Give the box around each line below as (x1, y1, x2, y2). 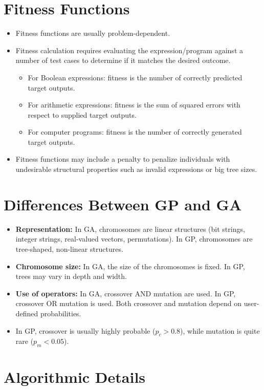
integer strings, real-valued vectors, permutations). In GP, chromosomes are (15, 233, 253, 244)
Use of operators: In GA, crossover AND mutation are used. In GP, (15, 288, 236, 298)
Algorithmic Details (4, 366, 146, 387)
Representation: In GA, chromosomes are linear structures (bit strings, (15, 223, 245, 234)
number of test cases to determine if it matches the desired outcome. (15, 55, 231, 66)
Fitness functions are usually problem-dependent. (15, 28, 170, 38)
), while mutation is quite (180, 325, 260, 336)
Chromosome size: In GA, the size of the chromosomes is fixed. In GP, (15, 261, 245, 271)
